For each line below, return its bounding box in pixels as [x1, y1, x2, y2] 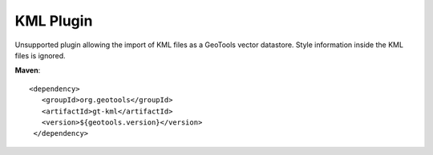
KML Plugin [14, 12, 93, 30]
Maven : [14, 66, 41, 75]
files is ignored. [14, 50, 66, 60]
